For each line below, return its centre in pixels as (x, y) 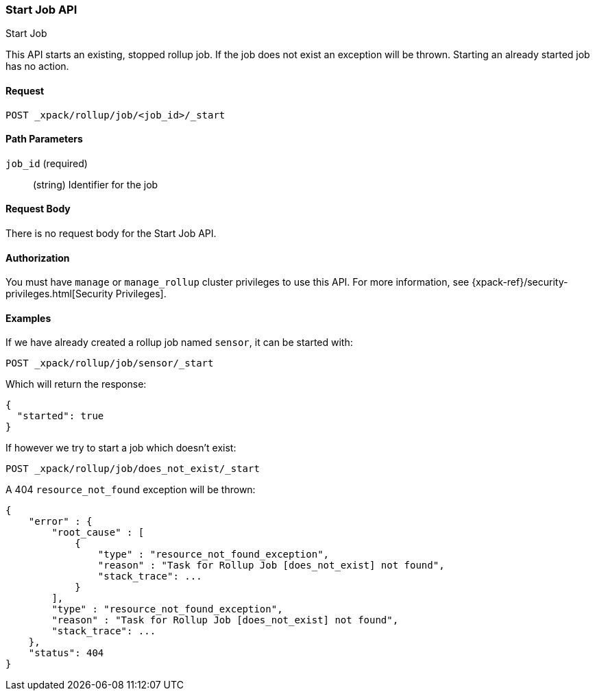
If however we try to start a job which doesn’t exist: (121, 448)
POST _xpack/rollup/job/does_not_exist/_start (133, 469)
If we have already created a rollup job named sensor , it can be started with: (179, 343)
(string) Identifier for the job (96, 184)
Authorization (38, 258)
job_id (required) (47, 163)
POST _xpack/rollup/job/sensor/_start (110, 363)
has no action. (37, 66)
